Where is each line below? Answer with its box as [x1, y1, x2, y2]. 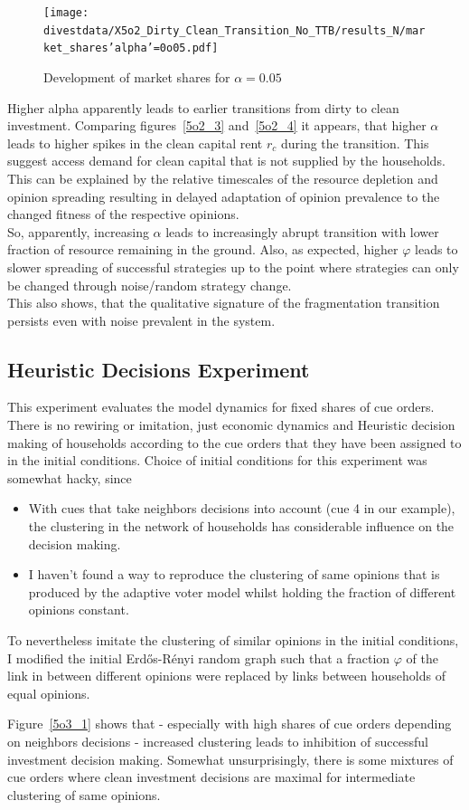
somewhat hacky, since [7, 468, 132, 487]
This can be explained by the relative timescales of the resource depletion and [7, 168, 438, 187]
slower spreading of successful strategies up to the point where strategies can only [7, 257, 459, 276]
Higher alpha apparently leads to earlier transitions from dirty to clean [7, 98, 399, 117]
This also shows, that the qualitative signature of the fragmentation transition [7, 293, 440, 312]
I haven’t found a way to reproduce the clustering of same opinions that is [28, 565, 440, 584]
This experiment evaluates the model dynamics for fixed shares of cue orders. [7, 397, 435, 416]
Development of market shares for [43, 67, 230, 86]
